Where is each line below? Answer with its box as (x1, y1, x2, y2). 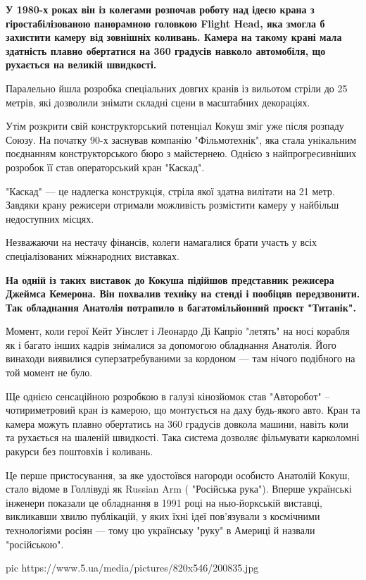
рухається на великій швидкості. (6, 57, 157, 72)
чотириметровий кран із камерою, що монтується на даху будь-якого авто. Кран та (6, 402, 360, 417)
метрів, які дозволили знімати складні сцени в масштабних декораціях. (6, 94, 310, 109)
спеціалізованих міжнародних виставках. (6, 248, 179, 263)
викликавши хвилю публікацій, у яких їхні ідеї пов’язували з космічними (6, 509, 320, 524)
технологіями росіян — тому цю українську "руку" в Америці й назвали (6, 523, 315, 537)
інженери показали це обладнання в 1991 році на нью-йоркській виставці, (6, 495, 322, 510)
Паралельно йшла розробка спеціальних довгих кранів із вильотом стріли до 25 (6, 80, 348, 95)
